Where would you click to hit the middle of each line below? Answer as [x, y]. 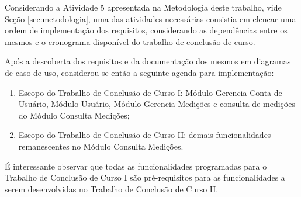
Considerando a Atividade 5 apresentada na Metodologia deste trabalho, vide [143, 7]
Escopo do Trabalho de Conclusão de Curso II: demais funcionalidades [145, 135]
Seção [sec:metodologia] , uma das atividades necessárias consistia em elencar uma [150, 18]
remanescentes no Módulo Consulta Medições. [101, 146]
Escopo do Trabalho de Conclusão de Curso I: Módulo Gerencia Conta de [150, 92]
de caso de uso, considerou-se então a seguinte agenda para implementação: [139, 72]
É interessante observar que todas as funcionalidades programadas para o [136, 166]
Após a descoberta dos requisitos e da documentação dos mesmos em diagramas [148, 61]
